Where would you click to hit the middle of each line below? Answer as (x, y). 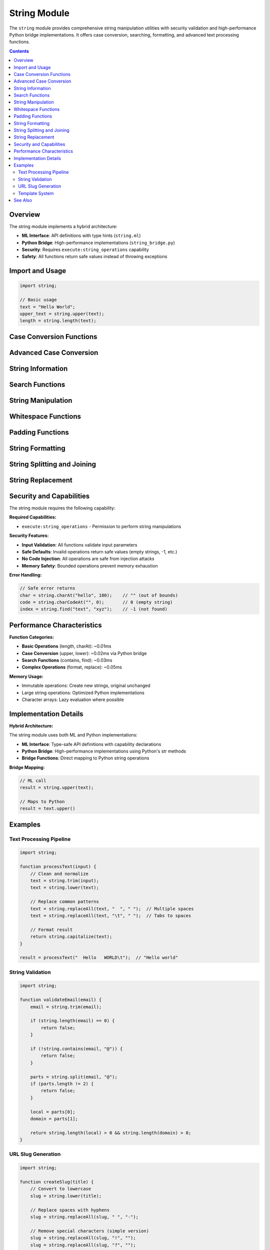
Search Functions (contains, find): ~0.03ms (67, 660)
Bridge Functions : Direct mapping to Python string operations (85, 758)
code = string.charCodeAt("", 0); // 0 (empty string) (96, 602)
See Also (23, 200)
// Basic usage (38, 300)
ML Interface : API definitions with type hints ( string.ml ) (81, 235)
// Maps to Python (42, 801)
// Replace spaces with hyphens (70, 1210)
